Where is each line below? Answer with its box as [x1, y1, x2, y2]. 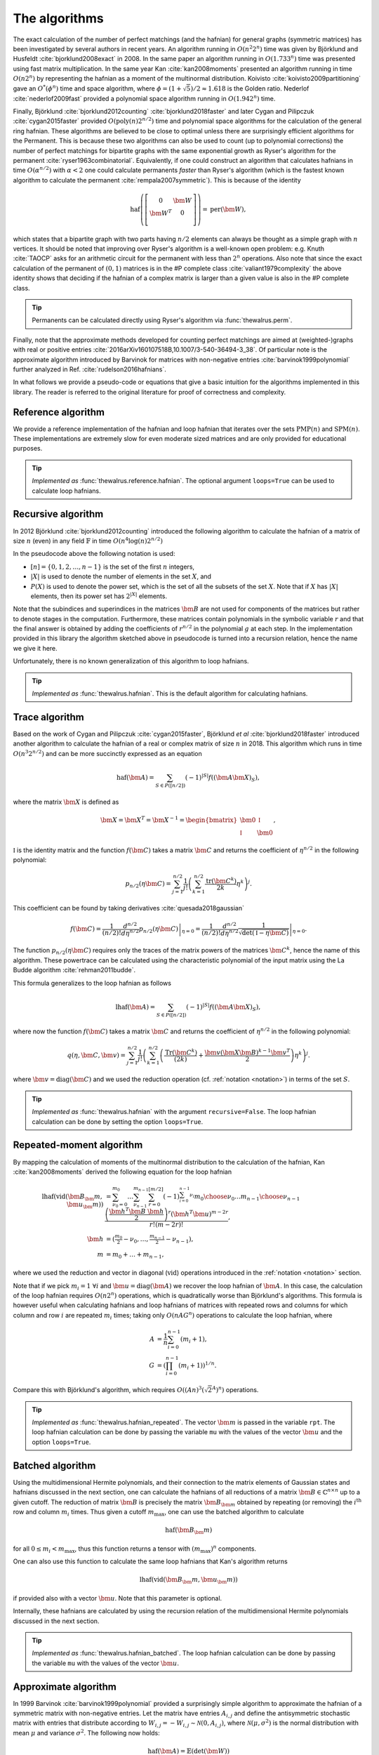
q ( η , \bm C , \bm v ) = [67, 1051, 126, 1059]
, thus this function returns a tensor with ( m [74, 1544, 201, 1553]
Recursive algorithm [13, 508, 104, 520]
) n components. [211, 1544, 256, 1553]
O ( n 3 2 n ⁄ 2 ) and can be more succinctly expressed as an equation [13, 748, 203, 757]
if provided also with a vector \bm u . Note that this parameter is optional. [13, 1594, 222, 1602]
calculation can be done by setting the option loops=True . [32, 1117, 204, 1126]
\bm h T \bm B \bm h [109, 1206, 164, 1216]
